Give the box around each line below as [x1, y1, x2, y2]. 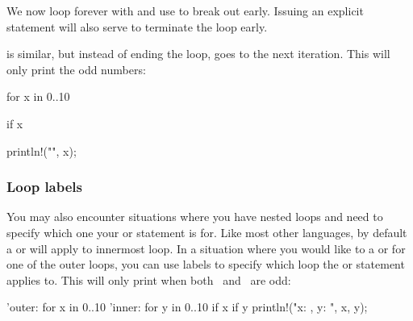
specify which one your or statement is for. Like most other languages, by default [6, 223, 407, 240]
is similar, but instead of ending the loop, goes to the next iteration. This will [6, 45, 390, 62]
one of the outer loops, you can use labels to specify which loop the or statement [6, 256, 405, 273]
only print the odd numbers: [6, 60, 146, 77]
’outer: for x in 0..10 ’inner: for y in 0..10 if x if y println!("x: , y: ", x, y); [6, 298, 368, 315]
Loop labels [6, 177, 82, 197]
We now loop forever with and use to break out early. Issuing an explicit [6, 2, 364, 19]
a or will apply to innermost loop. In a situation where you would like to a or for [6, 240, 406, 256]
